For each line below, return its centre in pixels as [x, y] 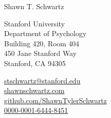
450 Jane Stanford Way [40, 53]
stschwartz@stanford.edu [42, 80]
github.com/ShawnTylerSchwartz [55, 100]
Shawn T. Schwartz [34, 6]
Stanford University [34, 23]
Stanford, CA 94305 [35, 63]
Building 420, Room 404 [42, 43]
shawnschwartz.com [34, 90]
